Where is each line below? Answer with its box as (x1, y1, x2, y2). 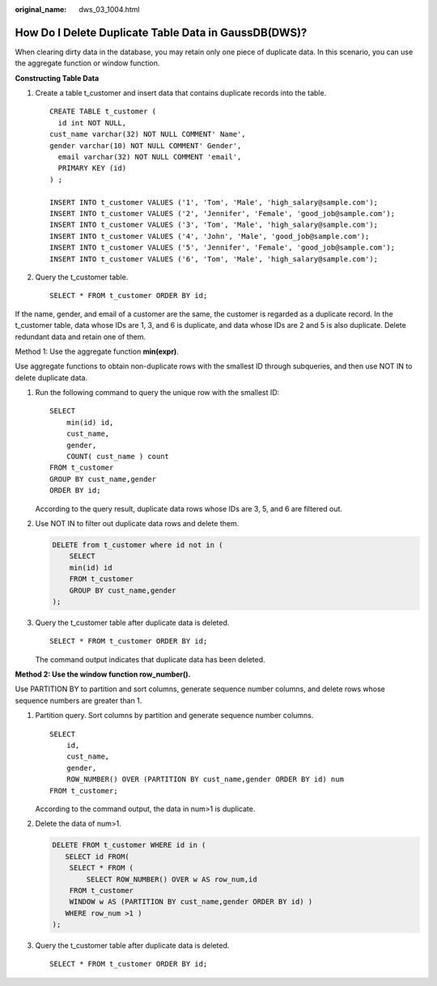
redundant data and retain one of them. (15, 332, 146, 342)
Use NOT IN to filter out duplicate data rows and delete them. (35, 518, 240, 528)
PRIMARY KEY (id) (57, 164, 127, 173)
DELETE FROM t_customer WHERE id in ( (52, 840, 206, 850)
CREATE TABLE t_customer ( (49, 107, 157, 117)
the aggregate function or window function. (15, 58, 160, 68)
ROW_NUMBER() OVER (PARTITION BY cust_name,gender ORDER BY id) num (66, 775, 344, 784)
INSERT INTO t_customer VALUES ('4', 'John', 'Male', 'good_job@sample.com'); (49, 232, 370, 240)
